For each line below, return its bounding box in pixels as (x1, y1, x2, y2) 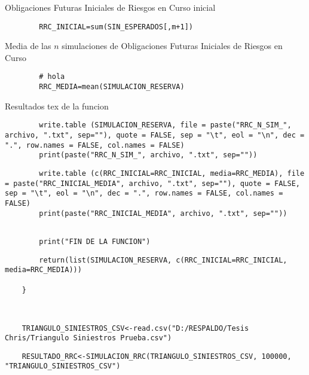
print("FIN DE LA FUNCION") (39, 237, 151, 246)
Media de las (5, 39, 51, 52)
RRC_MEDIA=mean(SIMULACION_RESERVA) (39, 83, 185, 92)
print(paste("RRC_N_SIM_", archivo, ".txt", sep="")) (39, 151, 258, 160)
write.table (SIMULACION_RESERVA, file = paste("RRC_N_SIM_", (39, 121, 292, 130)
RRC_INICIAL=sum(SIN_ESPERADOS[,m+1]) (39, 22, 193, 31)
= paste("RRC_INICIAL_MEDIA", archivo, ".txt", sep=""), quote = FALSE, (5, 179, 300, 188)
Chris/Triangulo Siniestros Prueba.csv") (5, 334, 172, 343)
